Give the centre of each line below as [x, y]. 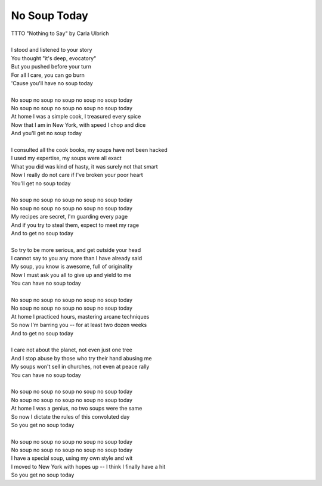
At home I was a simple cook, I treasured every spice [76, 117]
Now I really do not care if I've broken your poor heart [77, 175]
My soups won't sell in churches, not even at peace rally [80, 367]
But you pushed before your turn [51, 67]
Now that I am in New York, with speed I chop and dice [78, 124]
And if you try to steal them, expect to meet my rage [75, 225]
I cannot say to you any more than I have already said [77, 258]
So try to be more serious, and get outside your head [76, 250]
